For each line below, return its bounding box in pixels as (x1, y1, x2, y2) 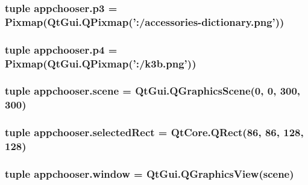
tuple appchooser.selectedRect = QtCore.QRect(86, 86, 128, (5, 125, 304, 140)
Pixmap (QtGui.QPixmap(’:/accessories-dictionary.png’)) (5, 14, 284, 29)
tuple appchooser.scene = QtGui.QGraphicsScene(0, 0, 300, (5, 83, 301, 98)
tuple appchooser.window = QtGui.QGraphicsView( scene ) (5, 166, 294, 181)
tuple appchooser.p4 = (5, 42, 118, 57)
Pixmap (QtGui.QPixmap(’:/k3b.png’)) (5, 55, 196, 71)
